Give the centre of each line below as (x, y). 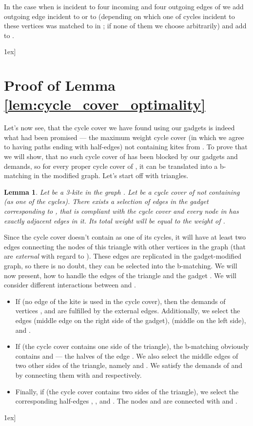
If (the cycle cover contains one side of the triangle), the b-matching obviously (132, 346)
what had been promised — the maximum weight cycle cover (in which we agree (124, 137)
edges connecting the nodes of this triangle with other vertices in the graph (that (125, 246)
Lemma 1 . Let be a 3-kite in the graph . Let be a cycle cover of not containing (122, 192)
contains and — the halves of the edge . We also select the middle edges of (127, 355)
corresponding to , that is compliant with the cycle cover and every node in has (121, 211)
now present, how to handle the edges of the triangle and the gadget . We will (120, 275)
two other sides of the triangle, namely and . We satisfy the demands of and (129, 365)
